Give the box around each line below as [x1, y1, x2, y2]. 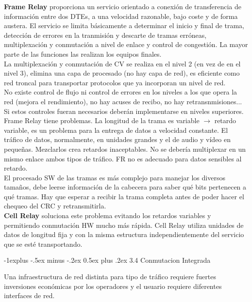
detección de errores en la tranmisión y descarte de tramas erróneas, [4, 30, 207, 40]
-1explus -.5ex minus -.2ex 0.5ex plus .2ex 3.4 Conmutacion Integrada [4, 255, 211, 265]
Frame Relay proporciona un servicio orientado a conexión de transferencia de [4, 1, 242, 11]
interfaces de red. [4, 290, 55, 301]
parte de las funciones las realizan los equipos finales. [4, 48, 162, 59]
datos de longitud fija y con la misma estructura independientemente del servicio [4, 229, 244, 239]
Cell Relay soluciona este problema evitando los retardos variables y [4, 210, 211, 221]
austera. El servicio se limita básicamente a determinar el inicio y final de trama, [4, 20, 244, 31]
